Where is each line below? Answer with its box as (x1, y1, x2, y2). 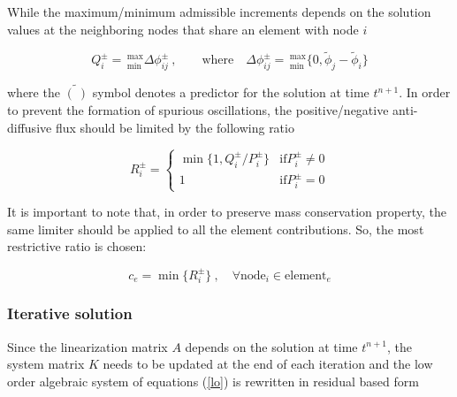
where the (7, 83, 60, 102)
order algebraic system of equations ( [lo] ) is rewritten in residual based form (7, 371, 419, 390)
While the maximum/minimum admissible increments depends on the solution (7, 3, 431, 20)
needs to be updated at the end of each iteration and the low (103, 355, 433, 373)
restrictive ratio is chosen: (7, 237, 147, 256)
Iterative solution (7, 302, 133, 324)
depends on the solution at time (185, 337, 358, 355)
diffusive (7, 118, 52, 136)
